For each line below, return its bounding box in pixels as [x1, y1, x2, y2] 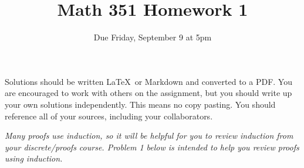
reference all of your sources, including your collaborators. [5, 109, 213, 122]
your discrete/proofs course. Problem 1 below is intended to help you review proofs [5, 140, 299, 153]
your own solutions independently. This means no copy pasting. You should [5, 98, 276, 110]
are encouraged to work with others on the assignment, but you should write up [5, 87, 292, 99]
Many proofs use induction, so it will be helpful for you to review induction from [5, 129, 293, 142]
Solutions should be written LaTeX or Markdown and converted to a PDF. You [5, 75, 292, 87]
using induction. [5, 152, 63, 164]
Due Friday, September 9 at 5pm [93, 31, 212, 43]
